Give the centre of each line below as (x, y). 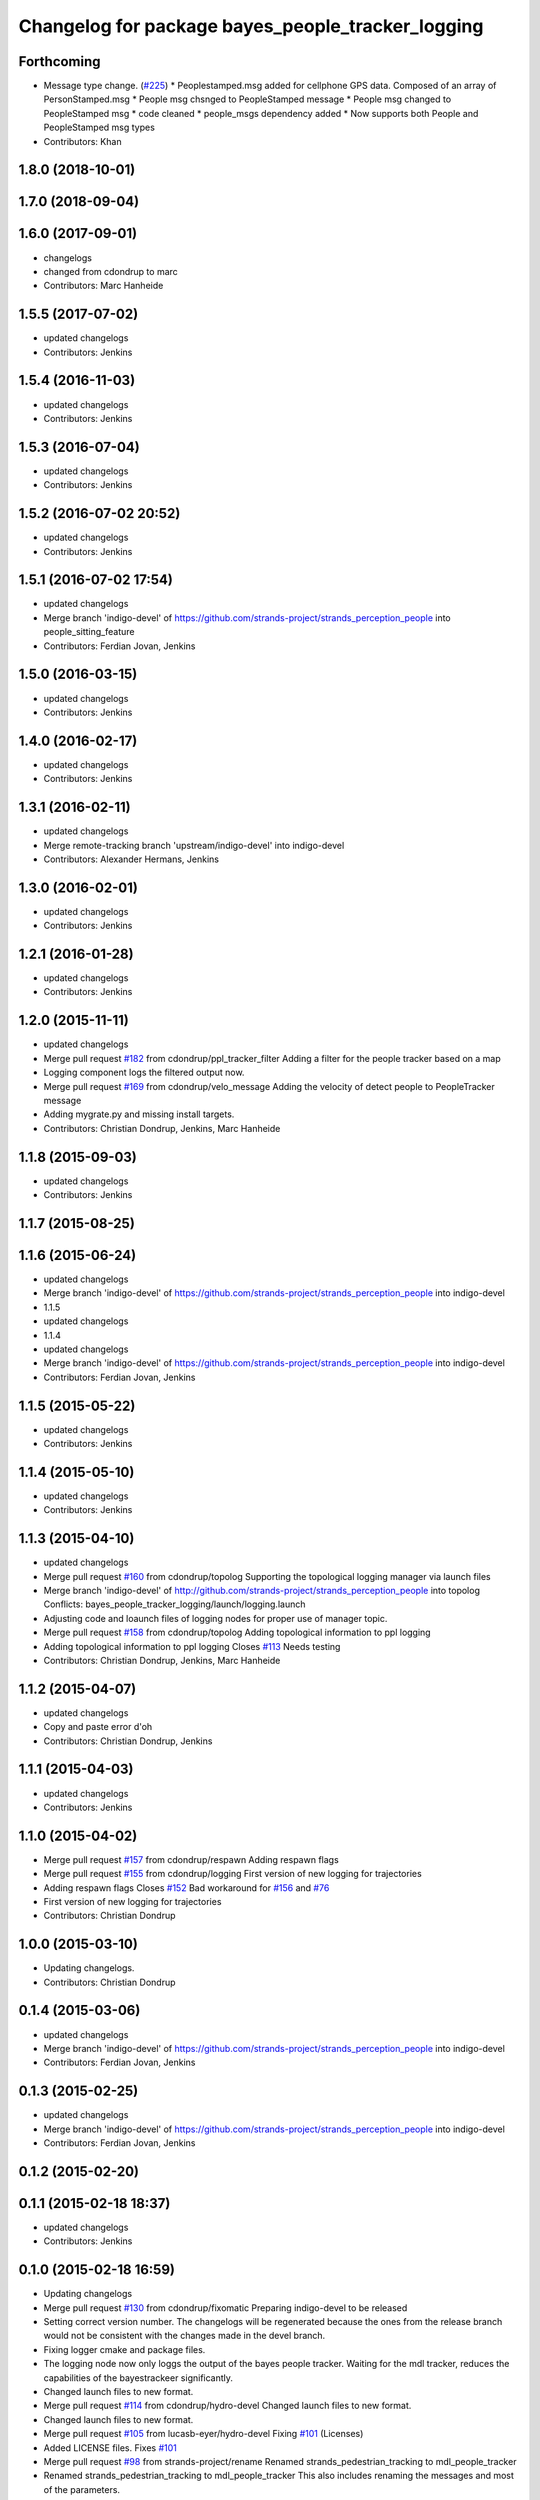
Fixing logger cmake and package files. (124, 2349)
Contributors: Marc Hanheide (103, 286)
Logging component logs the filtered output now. (144, 1072)
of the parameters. (81, 2489)
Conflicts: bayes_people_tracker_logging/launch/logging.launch (174, 1604)
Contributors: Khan (82, 141)
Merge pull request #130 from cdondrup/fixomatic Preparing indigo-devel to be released (225, 2307)
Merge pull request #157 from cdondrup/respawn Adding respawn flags (191, 1859)
